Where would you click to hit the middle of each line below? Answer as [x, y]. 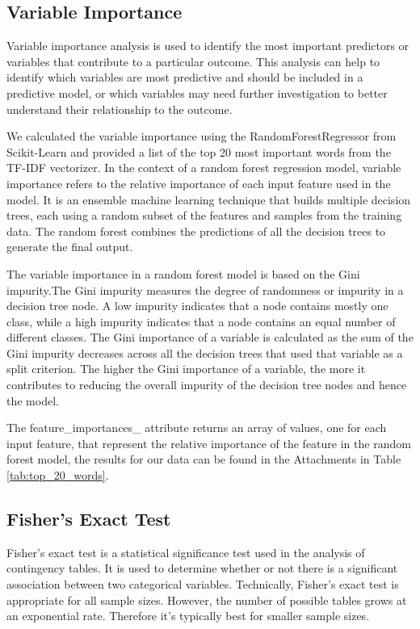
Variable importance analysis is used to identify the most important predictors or [208, 46]
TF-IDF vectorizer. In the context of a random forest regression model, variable [204, 168]
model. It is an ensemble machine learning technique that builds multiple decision [209, 199]
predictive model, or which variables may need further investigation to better [197, 92]
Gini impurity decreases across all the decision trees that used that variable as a [205, 352]
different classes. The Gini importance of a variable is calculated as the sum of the [210, 337]
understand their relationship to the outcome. [120, 109]
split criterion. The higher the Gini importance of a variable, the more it [186, 369]
